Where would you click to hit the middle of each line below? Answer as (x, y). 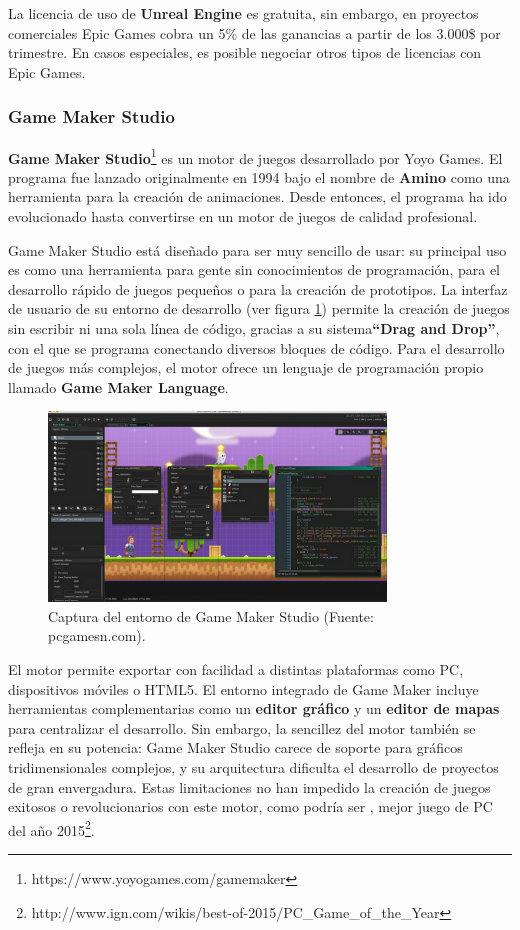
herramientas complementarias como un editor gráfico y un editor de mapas (254, 708)
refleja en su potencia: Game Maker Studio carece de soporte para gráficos (235, 747)
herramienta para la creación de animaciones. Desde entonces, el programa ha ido (257, 196)
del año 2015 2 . (51, 828)
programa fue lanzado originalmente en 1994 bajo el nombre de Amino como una (259, 176)
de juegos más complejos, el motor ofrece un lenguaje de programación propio (246, 367)
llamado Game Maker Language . (118, 386)
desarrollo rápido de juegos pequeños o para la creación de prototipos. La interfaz (258, 288)
